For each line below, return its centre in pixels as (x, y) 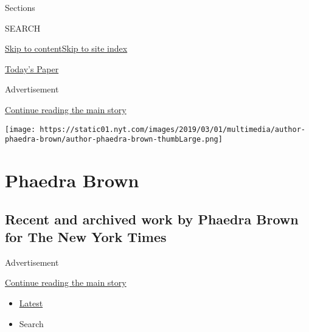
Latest (31, 303)
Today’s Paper (32, 68)
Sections (20, 7)
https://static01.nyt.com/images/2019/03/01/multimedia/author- (172, 129)
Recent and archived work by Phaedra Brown (152, 219)
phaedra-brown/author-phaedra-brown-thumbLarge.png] (114, 140)
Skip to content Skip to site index (66, 48)
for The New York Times (86, 237)
